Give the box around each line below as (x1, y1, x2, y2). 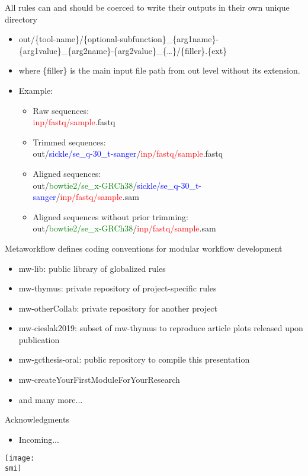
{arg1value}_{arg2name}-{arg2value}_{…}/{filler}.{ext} (18, 44, 227, 56)
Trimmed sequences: (33, 135, 106, 148)
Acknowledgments (5, 413, 69, 426)
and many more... (18, 393, 83, 405)
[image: (5, 454, 35, 463)
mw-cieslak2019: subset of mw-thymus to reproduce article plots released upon (18, 322, 303, 334)
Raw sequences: (33, 104, 89, 116)
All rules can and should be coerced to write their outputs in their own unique (5, 1, 290, 13)
